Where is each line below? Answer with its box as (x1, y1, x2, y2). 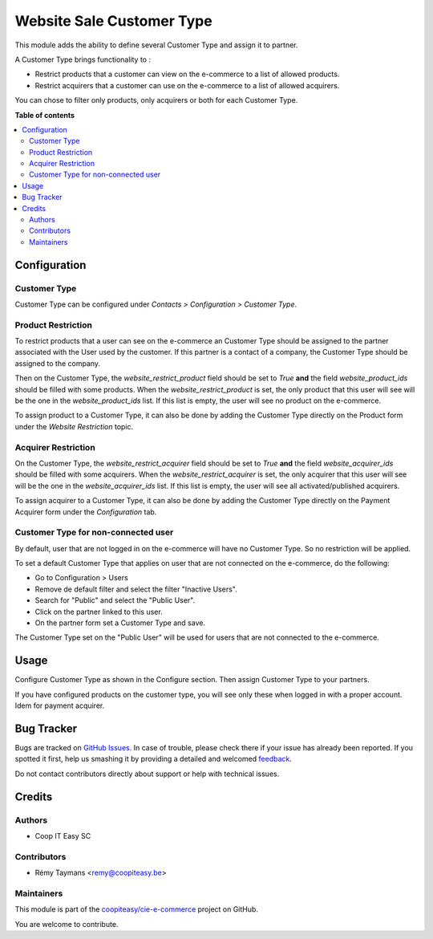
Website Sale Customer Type (14, 12, 212, 30)
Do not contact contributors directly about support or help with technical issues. (14, 769, 280, 778)
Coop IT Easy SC (34, 831, 91, 840)
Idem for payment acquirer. (14, 701, 105, 710)
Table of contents (14, 110, 75, 120)
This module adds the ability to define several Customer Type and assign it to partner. (14, 40, 298, 50)
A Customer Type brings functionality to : (14, 55, 152, 64)
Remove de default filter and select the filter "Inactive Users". (34, 584, 237, 594)
